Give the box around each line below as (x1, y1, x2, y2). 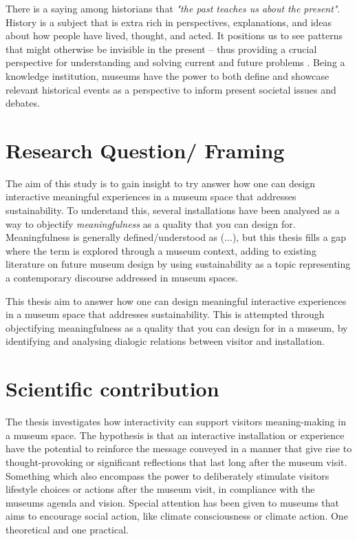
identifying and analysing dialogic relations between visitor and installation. (6, 334, 325, 348)
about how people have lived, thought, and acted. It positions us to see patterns (6, 28, 343, 43)
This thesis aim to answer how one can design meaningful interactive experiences (6, 293, 347, 308)
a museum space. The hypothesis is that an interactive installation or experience (6, 427, 345, 442)
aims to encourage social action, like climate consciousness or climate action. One (6, 509, 348, 523)
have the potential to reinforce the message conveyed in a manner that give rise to (6, 441, 352, 456)
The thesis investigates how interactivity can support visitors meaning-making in (6, 414, 346, 429)
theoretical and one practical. (6, 522, 129, 536)
